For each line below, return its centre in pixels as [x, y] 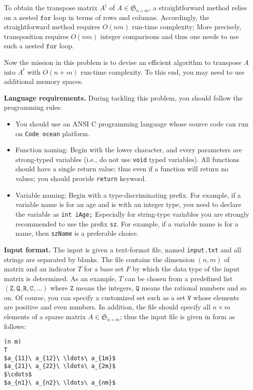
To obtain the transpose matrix [51, 7]
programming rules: [33, 107]
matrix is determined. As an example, [60, 278]
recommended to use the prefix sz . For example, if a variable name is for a [127, 223]
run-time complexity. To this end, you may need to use [163, 72]
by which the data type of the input [186, 269]
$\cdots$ [18, 374]
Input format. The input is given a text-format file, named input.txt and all [123, 249]
